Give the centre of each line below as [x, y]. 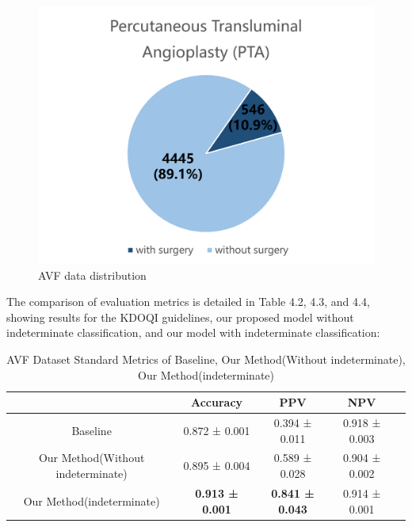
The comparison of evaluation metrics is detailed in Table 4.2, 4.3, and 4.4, [188, 302]
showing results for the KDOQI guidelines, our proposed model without [180, 317]
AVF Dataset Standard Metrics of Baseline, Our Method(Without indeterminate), [206, 359]
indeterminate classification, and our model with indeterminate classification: [193, 332]
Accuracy [217, 402]
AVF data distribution [92, 275]
